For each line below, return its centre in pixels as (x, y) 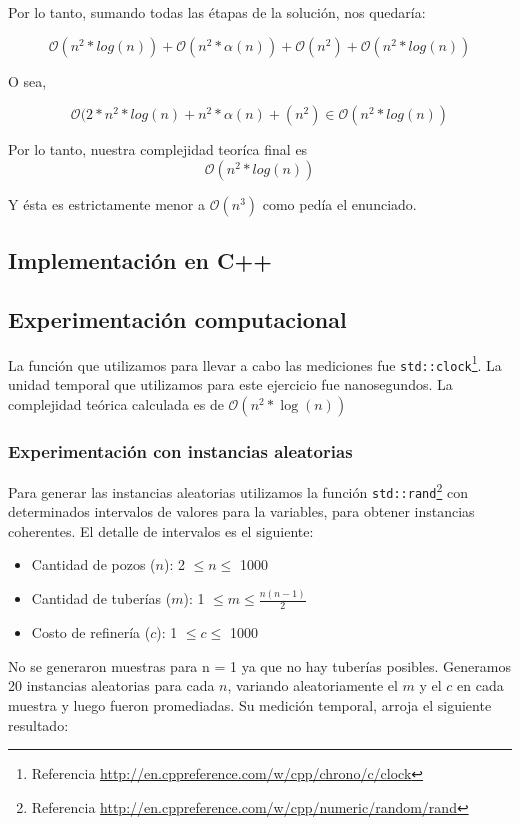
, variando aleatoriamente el (312, 685)
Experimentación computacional (177, 318)
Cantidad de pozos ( (93, 564)
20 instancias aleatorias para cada (111, 685)
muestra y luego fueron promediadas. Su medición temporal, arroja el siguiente (250, 704)
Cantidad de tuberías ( (101, 598)
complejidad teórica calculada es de (116, 403)
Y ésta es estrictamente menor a (107, 203)
